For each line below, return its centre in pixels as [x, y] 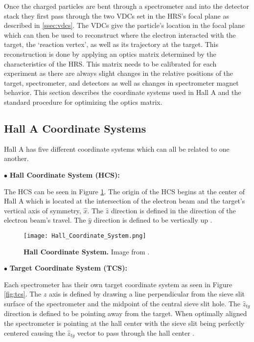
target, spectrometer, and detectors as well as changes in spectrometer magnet [121, 82]
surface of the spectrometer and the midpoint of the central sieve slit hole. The [122, 303]
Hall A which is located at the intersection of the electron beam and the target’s [125, 201]
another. [16, 158]
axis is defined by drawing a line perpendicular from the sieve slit [147, 294]
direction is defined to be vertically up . [153, 220]
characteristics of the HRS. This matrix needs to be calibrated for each [110, 63]
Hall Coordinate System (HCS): [65, 174]
